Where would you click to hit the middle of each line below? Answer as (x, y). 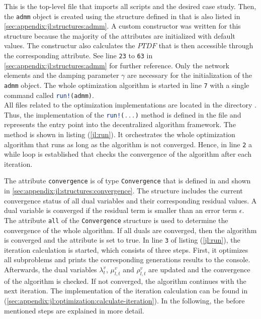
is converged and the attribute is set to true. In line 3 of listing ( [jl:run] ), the (122, 240)
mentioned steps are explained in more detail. (74, 310)
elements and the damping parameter (62, 75)
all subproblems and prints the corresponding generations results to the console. (127, 259)
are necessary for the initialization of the (190, 75)
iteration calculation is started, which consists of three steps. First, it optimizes (126, 249)
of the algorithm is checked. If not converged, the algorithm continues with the (125, 281)
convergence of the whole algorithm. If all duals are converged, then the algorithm (130, 230)
